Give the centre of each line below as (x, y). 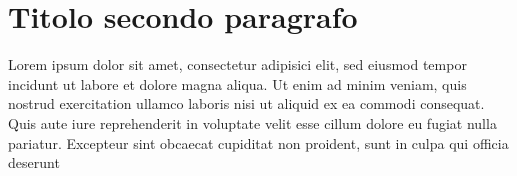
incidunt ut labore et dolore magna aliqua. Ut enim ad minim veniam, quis (237, 83)
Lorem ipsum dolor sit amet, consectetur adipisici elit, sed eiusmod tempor (237, 64)
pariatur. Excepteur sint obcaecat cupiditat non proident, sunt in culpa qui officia (258, 142)
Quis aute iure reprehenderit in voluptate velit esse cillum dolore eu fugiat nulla (252, 122)
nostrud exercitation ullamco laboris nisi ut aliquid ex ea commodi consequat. (246, 103)
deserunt (34, 162)
